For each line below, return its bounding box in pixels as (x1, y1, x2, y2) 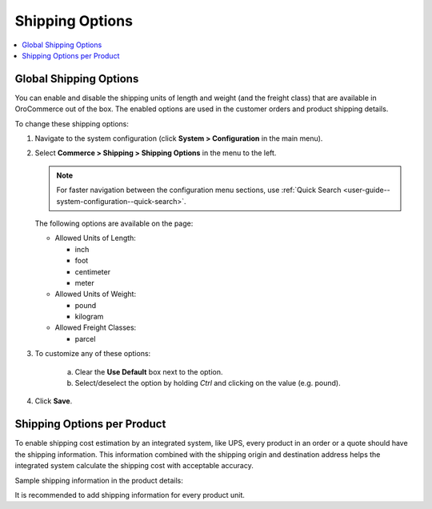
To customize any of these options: (34, 349, 151, 359)
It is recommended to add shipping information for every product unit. (14, 490, 246, 499)
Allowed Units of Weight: (54, 289, 136, 299)
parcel (74, 334, 96, 343)
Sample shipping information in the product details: (14, 475, 183, 485)
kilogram (74, 312, 104, 322)
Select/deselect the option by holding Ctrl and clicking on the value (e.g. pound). (74, 379, 341, 388)
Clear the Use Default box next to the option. (74, 367, 223, 376)
